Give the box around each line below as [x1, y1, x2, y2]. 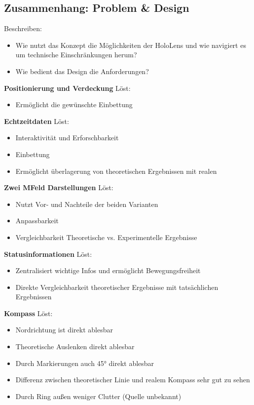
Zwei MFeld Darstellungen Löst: [4, 182, 113, 193]
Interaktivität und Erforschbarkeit [15, 132, 119, 143]
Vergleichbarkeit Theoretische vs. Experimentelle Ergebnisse [15, 232, 197, 242]
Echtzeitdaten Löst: [4, 116, 69, 126]
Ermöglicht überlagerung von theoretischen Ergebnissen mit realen [15, 165, 217, 176]
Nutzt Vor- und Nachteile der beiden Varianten [15, 199, 158, 209]
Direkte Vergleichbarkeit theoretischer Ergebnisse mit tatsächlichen [15, 282, 218, 292]
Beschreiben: [4, 23, 42, 34]
